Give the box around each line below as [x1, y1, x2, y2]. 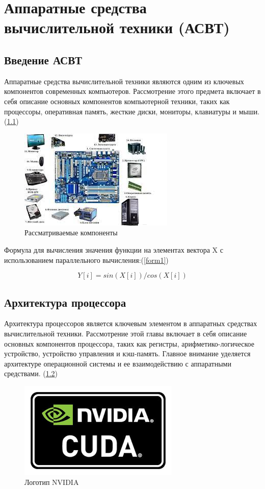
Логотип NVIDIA [24, 477, 79, 487]
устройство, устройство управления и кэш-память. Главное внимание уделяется [4, 348, 251, 359]
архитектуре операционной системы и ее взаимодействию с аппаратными [4, 358, 231, 369]
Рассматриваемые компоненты [24, 227, 118, 238]
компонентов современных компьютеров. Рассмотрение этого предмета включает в [4, 86, 261, 96]
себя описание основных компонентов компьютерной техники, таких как [4, 95, 230, 106]
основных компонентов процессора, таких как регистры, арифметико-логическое [4, 338, 254, 349]
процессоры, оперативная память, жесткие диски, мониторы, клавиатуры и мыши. [4, 106, 260, 116]
